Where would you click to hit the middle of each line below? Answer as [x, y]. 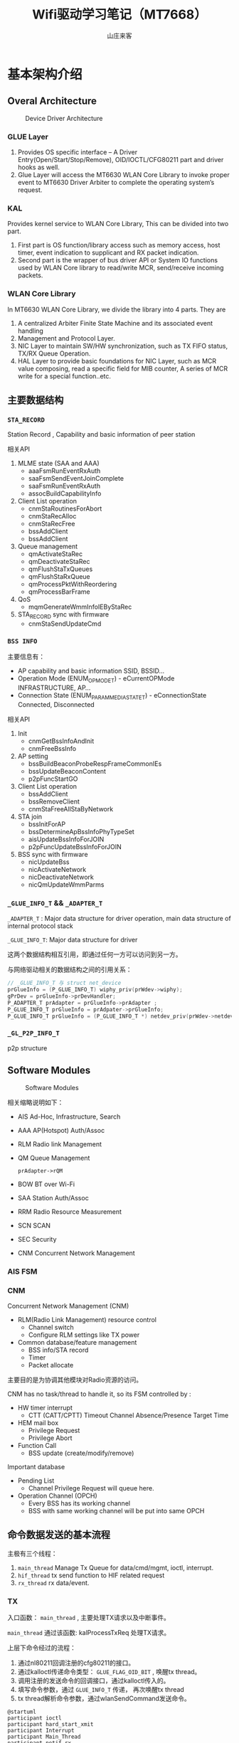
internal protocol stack [40, 926]
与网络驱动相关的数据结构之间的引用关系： [70, 970]
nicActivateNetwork [57, 870]
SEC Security [37, 1239]
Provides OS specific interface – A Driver [78, 152]
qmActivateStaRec [55, 554]
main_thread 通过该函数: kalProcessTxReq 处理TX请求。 [89, 1632]
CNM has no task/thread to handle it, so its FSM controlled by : [99, 1394]
